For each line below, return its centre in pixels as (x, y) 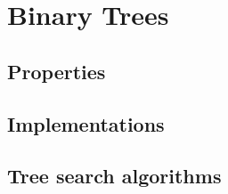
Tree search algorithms (114, 176)
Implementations (86, 123)
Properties (57, 71)
